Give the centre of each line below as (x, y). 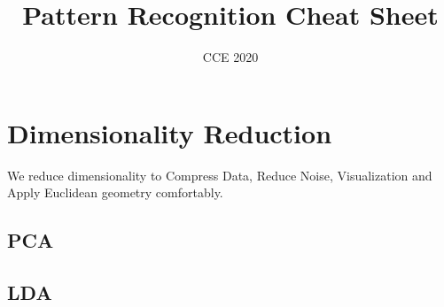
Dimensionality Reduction (170, 132)
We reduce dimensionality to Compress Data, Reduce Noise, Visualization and (220, 175)
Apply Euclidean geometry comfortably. (115, 192)
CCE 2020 (230, 57)
